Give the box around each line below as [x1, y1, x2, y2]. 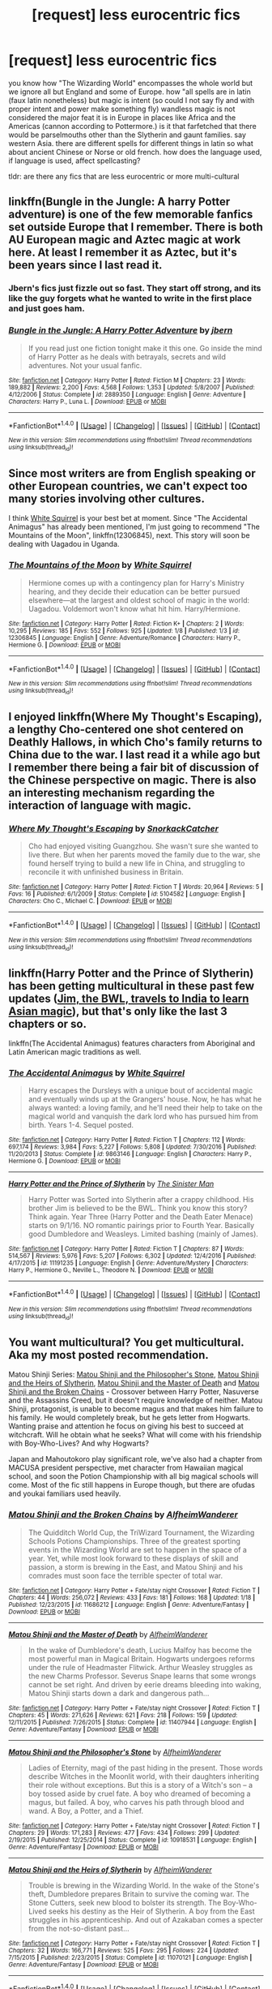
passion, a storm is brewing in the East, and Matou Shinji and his [28, 1562, 244, 1571]
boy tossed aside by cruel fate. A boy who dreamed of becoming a [28, 1789, 251, 1798]
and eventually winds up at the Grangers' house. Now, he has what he [28, 1094, 262, 1104]
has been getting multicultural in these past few [8, 979, 255, 993]
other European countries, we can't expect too [8, 479, 249, 492]
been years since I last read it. [8, 258, 163, 273]
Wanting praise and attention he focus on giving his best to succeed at [8, 1421, 244, 1431]
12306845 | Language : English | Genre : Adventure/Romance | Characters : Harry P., [8, 634, 241, 642]
